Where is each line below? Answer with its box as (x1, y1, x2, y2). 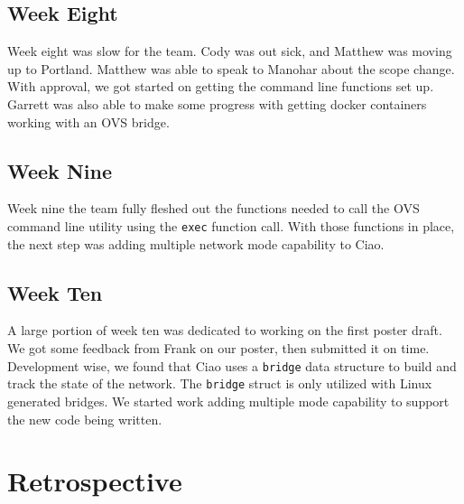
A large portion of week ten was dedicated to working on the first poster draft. (7, 321, 442, 340)
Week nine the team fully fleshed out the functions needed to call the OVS (7, 199, 420, 218)
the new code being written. (7, 409, 162, 428)
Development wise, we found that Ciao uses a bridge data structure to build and (7, 356, 457, 375)
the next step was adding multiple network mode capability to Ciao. (7, 234, 385, 253)
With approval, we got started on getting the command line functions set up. (7, 77, 434, 96)
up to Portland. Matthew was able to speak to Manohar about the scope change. (7, 59, 455, 78)
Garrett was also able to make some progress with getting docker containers (7, 94, 427, 113)
